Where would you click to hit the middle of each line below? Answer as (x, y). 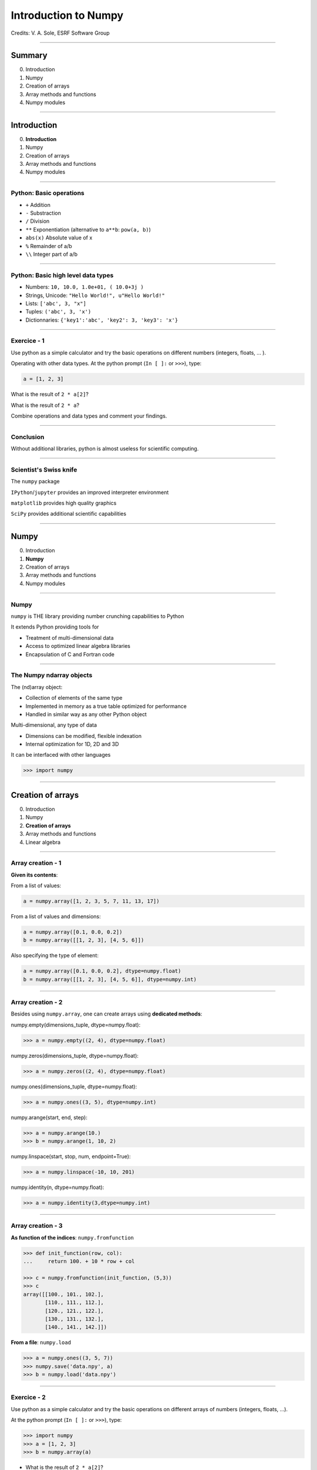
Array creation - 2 (37, 1003)
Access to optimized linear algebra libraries (78, 646)
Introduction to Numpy (67, 15)
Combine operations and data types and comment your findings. (89, 416)
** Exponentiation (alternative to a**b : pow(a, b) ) (88, 229)
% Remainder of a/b (49, 246)
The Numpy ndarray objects (52, 675)
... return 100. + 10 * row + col (79, 1262)
